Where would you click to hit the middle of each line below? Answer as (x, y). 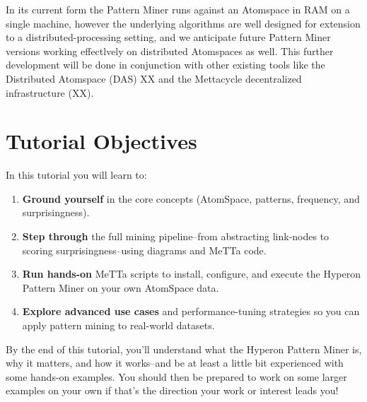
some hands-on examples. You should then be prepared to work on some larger (176, 376)
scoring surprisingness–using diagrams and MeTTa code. (144, 250)
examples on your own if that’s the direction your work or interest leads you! (172, 390)
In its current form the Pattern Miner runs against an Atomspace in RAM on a (178, 9)
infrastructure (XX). (50, 92)
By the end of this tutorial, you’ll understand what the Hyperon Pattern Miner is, (184, 349)
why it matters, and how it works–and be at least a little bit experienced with (175, 363)
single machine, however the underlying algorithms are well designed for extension (183, 23)
